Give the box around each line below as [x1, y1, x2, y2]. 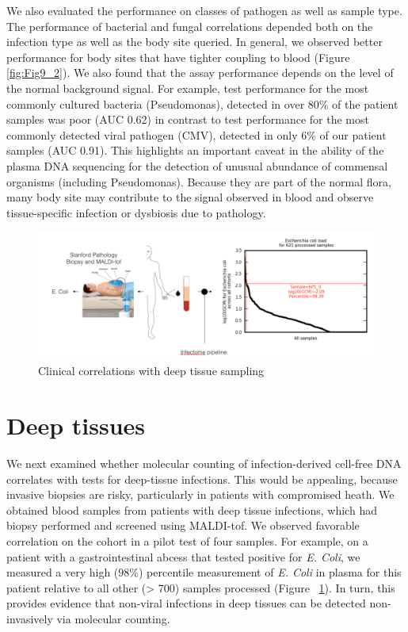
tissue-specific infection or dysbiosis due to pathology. [6, 204, 266, 220]
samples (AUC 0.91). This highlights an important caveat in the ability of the [6, 142, 384, 159]
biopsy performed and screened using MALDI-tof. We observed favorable [6, 517, 360, 534]
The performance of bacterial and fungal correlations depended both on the [6, 17, 373, 34]
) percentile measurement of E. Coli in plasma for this [139, 564, 402, 580]
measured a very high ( [6, 564, 119, 580]
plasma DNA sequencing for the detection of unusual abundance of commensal [6, 157, 388, 174]
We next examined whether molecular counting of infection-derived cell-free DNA [6, 455, 402, 472]
